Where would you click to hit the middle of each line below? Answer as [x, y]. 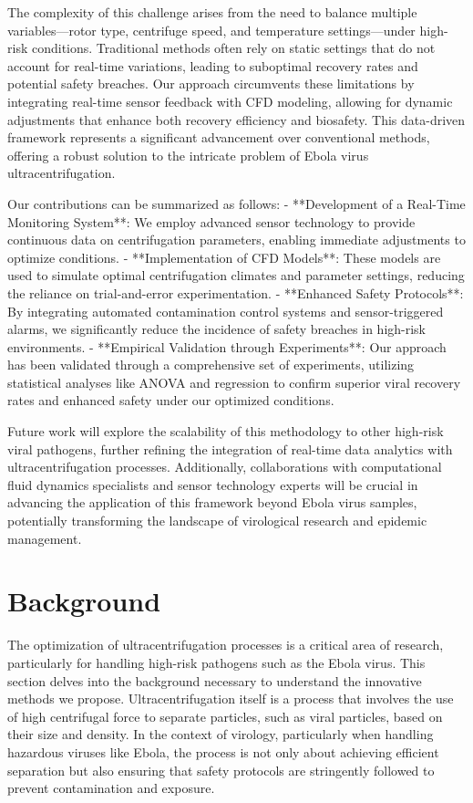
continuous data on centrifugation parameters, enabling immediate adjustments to [236, 240]
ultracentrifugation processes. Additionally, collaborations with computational [225, 467]
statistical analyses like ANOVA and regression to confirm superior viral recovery [234, 382]
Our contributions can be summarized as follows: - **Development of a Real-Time [236, 203]
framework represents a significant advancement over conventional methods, [219, 137]
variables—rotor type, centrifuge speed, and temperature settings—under [211, 30]
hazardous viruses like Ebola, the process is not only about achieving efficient [223, 751]
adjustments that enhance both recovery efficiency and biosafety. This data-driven [236, 119]
